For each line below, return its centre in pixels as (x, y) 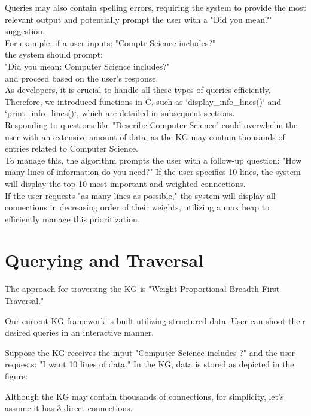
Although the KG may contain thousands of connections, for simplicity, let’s (144, 396)
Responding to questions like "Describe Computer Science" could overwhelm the (151, 124)
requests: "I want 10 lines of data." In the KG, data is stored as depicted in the (150, 364)
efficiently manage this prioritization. (72, 218)
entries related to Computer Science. (72, 148)
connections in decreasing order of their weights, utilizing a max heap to (137, 207)
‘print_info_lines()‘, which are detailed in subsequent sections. (120, 113)
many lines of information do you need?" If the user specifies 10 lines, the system (153, 172)
